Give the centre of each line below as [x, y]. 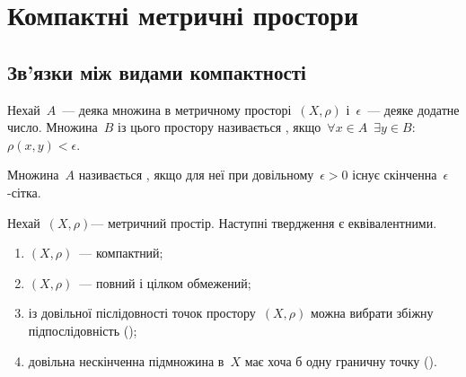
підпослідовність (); [83, 330]
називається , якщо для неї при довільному [196, 175]
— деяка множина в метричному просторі [177, 109]
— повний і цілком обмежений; [165, 282]
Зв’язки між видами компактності [157, 71]
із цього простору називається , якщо [220, 127]
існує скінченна [395, 175]
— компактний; [121, 253]
